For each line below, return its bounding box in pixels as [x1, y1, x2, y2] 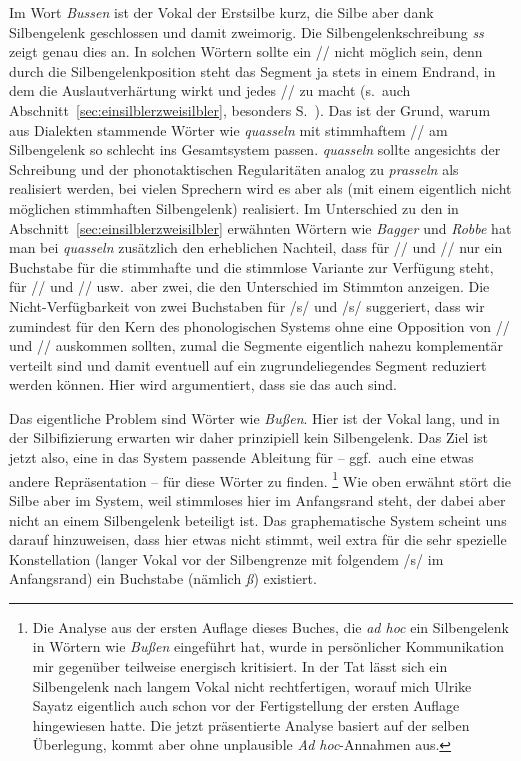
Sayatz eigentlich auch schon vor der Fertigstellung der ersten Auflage [32, 695, 460, 716]
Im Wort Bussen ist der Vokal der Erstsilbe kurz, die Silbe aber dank [9, 2, 434, 22]
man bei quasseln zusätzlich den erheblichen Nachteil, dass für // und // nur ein [9, 237, 503, 258]
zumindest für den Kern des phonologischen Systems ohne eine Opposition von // [9, 315, 510, 336]
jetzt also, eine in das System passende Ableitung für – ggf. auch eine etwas [9, 447, 474, 468]
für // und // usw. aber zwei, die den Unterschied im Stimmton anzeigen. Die [9, 276, 490, 297]
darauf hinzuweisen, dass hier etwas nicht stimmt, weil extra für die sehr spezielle [9, 529, 507, 550]
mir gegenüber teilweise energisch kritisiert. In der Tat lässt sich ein [32, 656, 448, 677]
